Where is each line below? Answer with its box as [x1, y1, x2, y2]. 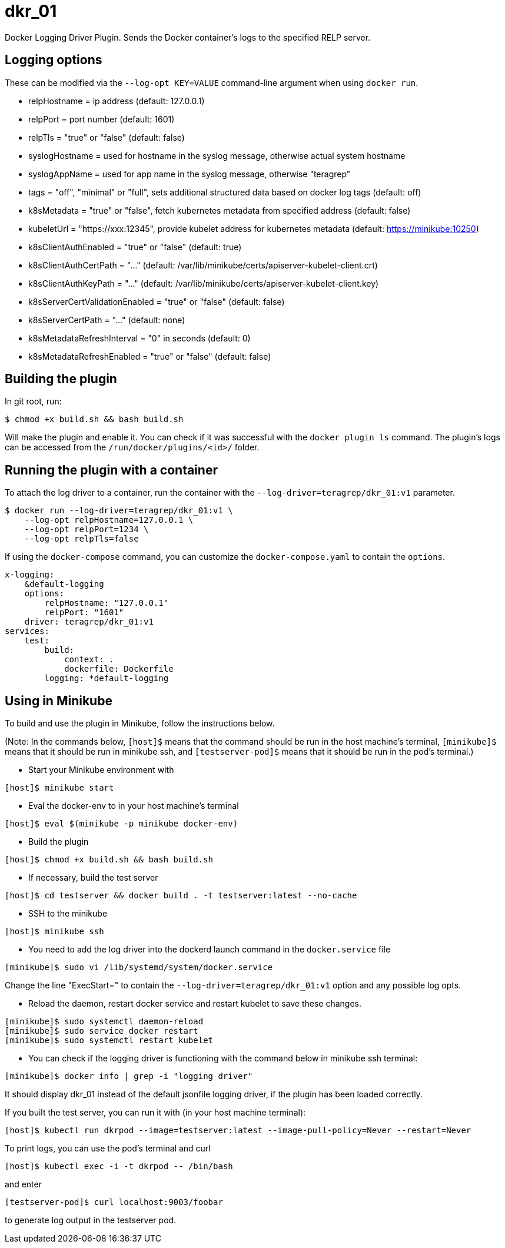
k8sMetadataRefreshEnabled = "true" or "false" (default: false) [28, 351, 271, 361]
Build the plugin [28, 837, 89, 847]
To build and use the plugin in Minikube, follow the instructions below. [5, 718, 275, 729]
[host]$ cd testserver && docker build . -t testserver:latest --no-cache [5, 891, 357, 901]
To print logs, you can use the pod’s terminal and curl [5, 1143, 211, 1154]
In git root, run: [5, 396, 62, 407]
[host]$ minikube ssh [5, 927, 104, 937]
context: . [64, 655, 114, 665]
